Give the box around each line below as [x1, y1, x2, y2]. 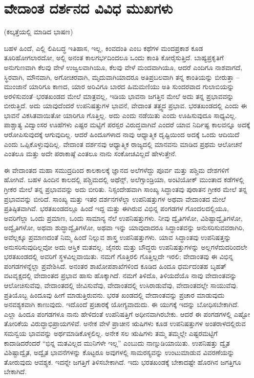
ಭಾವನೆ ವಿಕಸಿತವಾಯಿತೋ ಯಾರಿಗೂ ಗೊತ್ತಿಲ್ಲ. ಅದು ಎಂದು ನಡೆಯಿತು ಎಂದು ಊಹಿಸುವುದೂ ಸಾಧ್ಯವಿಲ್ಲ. [4, 110, 237, 120]
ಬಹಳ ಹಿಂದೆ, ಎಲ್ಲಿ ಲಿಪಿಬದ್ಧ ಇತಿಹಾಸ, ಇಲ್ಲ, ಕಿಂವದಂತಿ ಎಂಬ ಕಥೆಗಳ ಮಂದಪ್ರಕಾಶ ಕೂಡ [4, 43, 203, 53]
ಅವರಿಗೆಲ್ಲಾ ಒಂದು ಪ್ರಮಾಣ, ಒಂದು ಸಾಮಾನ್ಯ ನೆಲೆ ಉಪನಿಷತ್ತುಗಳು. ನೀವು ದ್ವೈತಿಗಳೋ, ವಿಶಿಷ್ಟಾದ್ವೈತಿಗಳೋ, [4, 213, 243, 223]
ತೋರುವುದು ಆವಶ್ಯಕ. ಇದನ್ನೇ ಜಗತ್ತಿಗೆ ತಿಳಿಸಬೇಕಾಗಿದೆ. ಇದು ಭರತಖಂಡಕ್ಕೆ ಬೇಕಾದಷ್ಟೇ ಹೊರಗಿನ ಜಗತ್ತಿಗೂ [4, 356, 241, 367]
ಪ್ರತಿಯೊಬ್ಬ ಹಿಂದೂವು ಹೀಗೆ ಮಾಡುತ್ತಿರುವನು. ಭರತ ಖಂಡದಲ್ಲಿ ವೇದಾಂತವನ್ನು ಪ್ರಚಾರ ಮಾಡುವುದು [4, 289, 225, 300]
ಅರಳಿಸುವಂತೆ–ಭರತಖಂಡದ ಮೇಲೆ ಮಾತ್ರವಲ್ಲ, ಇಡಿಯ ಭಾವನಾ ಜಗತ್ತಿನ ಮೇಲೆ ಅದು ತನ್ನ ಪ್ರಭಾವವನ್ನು [4, 91, 234, 101]
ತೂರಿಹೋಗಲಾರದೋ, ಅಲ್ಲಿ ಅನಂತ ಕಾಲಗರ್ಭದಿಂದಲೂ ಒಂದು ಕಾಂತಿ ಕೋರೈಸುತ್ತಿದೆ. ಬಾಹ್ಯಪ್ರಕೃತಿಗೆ [4, 52, 224, 63]
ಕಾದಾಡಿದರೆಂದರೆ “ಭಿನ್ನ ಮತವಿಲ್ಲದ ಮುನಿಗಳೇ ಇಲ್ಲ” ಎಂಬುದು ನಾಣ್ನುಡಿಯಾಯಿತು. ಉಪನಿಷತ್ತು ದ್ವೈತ [4, 337, 230, 348]
